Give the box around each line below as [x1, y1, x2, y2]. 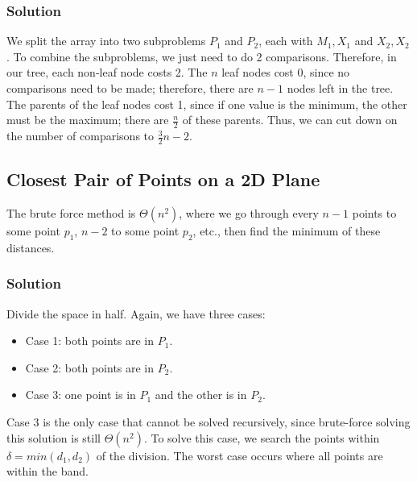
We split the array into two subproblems [6, 32, 206, 49]
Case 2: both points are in [25, 359, 155, 376]
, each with [258, 32, 313, 49]
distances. [6, 239, 55, 256]
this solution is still [6, 429, 101, 446]
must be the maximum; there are [6, 111, 169, 128]
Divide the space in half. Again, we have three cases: [6, 305, 266, 322]
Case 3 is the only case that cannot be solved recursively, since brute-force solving [6, 413, 411, 430]
